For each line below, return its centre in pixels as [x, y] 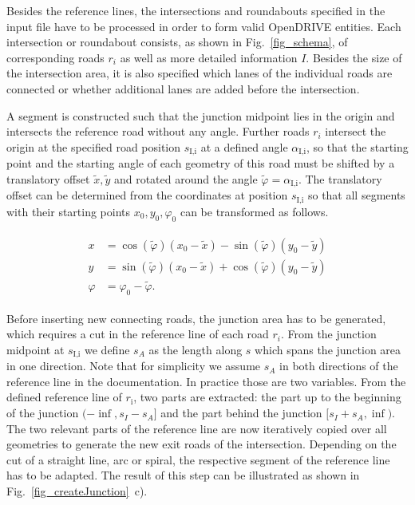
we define [107, 349]
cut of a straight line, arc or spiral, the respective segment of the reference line [198, 459]
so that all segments [356, 195]
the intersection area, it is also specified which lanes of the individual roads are [200, 73]
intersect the [356, 131]
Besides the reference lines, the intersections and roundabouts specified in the [196, 10]
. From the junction [329, 334]
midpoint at [36, 349]
